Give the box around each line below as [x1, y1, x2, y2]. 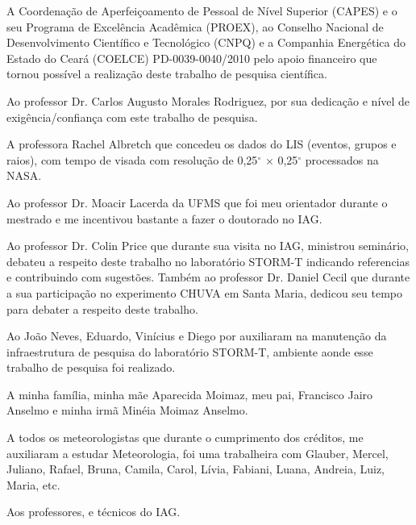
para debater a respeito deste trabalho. [6, 300, 198, 317]
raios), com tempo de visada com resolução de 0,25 [6, 151, 258, 168]
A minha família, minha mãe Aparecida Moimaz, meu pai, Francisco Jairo [6, 385, 373, 402]
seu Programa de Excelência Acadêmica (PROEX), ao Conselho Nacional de [6, 18, 384, 35]
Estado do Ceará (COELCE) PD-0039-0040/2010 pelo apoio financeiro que [6, 49, 377, 66]
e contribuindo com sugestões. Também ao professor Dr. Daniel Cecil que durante [6, 269, 410, 285]
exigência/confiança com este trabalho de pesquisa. [6, 108, 258, 125]
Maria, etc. [6, 476, 60, 493]
